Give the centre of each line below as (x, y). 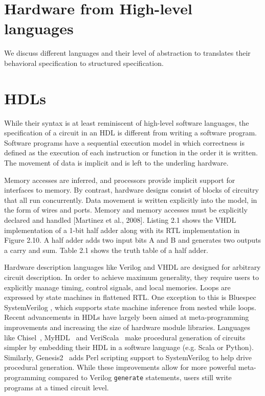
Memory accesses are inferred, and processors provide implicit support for (120, 180)
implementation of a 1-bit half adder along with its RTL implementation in (122, 230)
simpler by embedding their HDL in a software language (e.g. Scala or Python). (129, 347)
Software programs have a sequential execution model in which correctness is (124, 142)
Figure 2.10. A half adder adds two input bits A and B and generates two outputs (133, 240)
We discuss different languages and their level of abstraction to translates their (127, 53)
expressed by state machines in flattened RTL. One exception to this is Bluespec (130, 297)
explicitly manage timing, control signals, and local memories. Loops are (117, 287)
